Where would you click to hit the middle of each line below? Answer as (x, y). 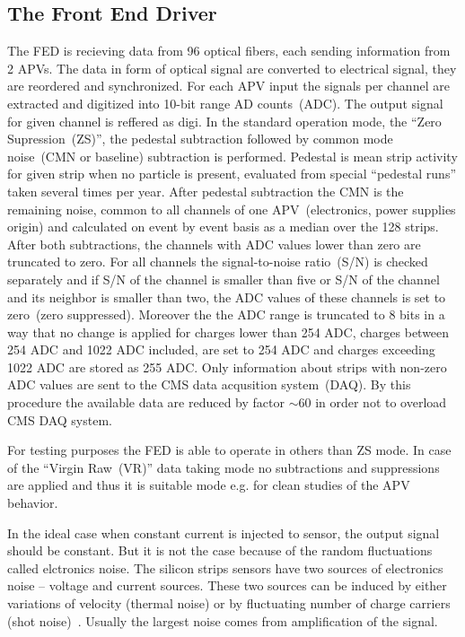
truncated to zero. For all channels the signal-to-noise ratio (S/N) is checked (218, 262)
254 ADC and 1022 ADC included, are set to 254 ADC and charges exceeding (221, 349)
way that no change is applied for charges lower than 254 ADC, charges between (228, 332)
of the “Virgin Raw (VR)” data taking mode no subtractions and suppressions (224, 467)
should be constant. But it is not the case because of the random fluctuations (220, 550)
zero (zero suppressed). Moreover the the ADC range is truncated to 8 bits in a (226, 314)
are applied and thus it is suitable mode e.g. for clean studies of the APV (209, 485)
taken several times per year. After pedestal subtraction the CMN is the (206, 191)
